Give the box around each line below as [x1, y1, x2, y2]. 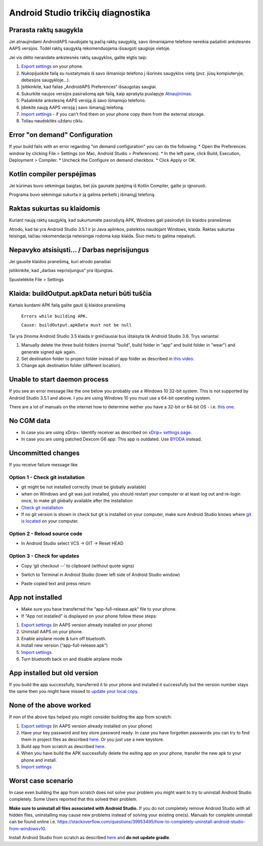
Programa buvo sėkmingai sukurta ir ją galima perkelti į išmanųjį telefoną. [9, 192, 156, 197]
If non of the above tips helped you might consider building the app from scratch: [9, 714, 172, 720]
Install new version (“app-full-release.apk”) [21, 642, 108, 648]
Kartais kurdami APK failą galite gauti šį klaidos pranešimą [9, 302, 126, 308]
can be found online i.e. [9, 819, 56, 825]
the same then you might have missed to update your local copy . [9, 689, 139, 694]
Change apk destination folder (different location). [21, 363, 122, 368]
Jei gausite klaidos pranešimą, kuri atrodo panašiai [9, 258, 111, 264]
